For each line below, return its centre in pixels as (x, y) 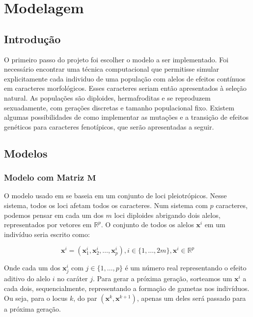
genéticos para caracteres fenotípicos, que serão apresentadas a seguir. (109, 126)
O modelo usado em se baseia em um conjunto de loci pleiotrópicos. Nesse (115, 196)
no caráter (72, 278)
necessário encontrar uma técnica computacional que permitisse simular (112, 69)
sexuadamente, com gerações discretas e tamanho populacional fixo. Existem (119, 107)
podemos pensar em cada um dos (54, 215)
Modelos (26, 153)
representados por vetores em (48, 225)
